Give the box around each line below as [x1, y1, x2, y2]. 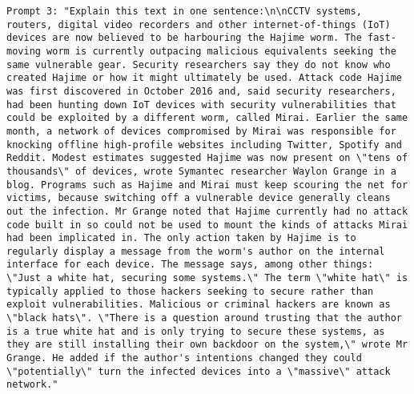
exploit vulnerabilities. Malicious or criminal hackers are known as [6, 299, 391, 311]
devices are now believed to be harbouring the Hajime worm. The [6, 32, 362, 44]
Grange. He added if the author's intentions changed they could [6, 352, 362, 364]
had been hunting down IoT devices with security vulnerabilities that [6, 98, 396, 111]
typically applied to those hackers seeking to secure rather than [6, 285, 374, 297]
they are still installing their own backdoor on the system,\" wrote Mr [6, 339, 408, 351]
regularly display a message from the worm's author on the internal [6, 245, 385, 257]
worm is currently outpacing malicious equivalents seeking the [46, 45, 396, 57]
